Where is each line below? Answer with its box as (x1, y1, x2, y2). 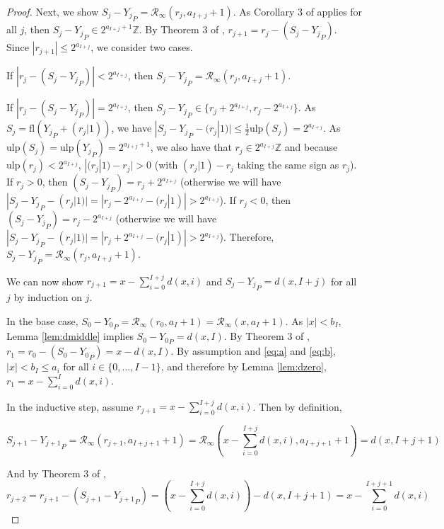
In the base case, (6, 313, 78, 328)
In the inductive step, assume (6, 399, 134, 414)
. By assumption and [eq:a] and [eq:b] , (170, 343, 336, 358)
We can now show (6, 273, 83, 288)
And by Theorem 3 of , (6, 465, 106, 480)
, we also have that (150, 140, 232, 154)
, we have (111, 120, 152, 135)
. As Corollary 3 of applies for (233, 4, 363, 18)
